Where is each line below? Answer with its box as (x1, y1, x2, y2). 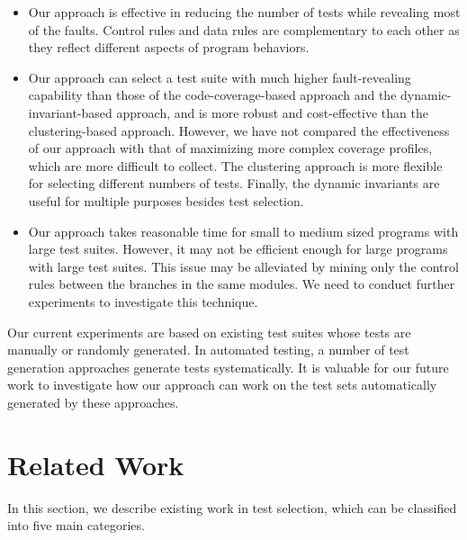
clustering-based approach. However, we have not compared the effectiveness (28, 121, 450, 139)
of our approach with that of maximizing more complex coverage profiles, (28, 139, 433, 157)
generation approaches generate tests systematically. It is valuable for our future (7, 357, 449, 376)
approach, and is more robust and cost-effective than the (116, 103, 428, 121)
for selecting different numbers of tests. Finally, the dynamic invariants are (28, 174, 440, 193)
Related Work (7, 445, 184, 482)
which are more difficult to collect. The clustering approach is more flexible (28, 156, 443, 175)
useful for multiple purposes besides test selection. (28, 191, 304, 210)
